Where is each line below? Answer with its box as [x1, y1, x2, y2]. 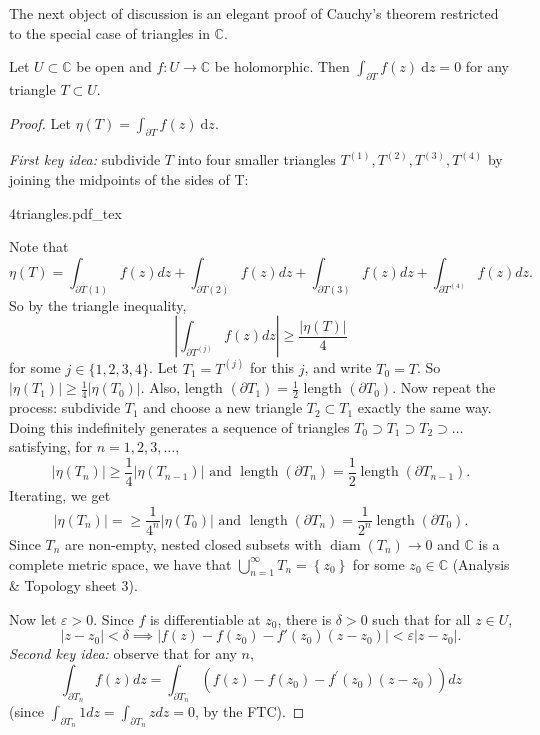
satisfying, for [9, 436, 93, 457]
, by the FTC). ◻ [195, 701, 305, 722]
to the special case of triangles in [9, 22, 210, 43]
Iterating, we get [9, 484, 111, 505]
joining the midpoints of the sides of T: [9, 168, 249, 189]
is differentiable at [149, 608, 261, 629]
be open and [76, 56, 152, 77]
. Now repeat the [392, 377, 496, 398]
